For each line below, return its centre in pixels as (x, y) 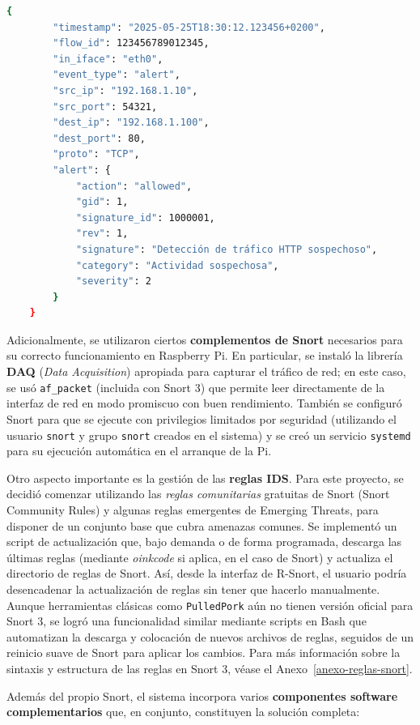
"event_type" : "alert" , (117, 75)
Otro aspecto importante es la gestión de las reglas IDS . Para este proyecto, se (205, 478)
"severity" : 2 (113, 281)
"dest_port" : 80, (99, 138)
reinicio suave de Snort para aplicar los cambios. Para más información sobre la (204, 652)
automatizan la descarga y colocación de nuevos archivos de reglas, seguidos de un (210, 636)
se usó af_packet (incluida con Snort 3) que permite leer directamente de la (196, 387)
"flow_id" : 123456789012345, (131, 43)
